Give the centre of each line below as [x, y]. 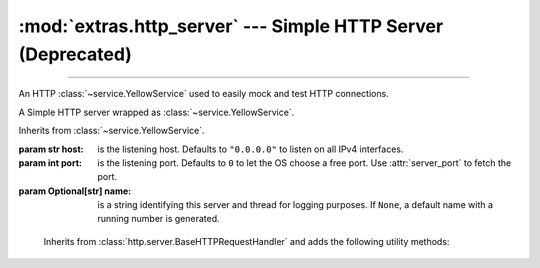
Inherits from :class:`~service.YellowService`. [111, 131]
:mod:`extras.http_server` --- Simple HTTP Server [231, 26]
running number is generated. [158, 219]
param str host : [51, 149]
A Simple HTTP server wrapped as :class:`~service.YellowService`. [156, 112]
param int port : [50, 162]
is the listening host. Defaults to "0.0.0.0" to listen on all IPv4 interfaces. [250, 149]
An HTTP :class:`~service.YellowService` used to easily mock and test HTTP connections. [203, 94]
